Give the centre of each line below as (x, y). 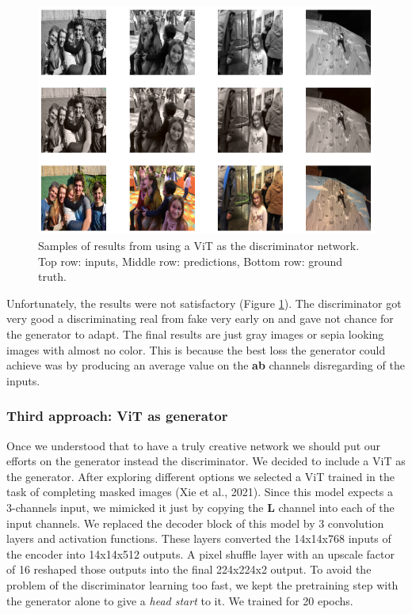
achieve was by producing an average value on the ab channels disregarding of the (206, 365)
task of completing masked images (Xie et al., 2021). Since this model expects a (200, 492)
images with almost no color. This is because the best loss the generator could (196, 349)
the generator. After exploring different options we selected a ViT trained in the (200, 476)
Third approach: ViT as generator (117, 416)
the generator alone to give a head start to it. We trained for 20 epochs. (180, 600)
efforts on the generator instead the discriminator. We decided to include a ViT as (206, 461)
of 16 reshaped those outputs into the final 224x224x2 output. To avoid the (189, 569)
